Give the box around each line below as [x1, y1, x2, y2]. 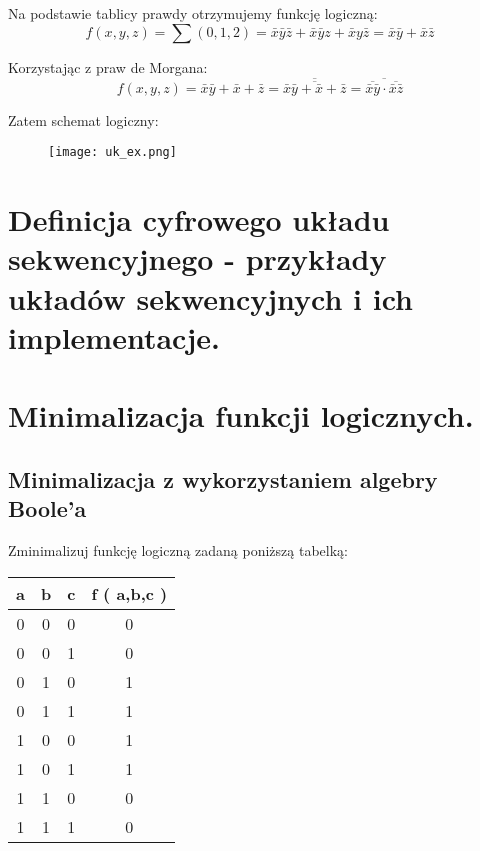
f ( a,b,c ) [91, 581, 168, 605]
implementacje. [8, 316, 220, 357]
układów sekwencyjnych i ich [8, 277, 413, 318]
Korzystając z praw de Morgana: [8, 56, 208, 77]
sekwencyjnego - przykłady [8, 238, 387, 279]
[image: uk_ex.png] [48, 145, 177, 160]
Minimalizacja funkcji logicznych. [8, 395, 474, 436]
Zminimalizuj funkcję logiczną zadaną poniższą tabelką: [8, 540, 348, 560]
